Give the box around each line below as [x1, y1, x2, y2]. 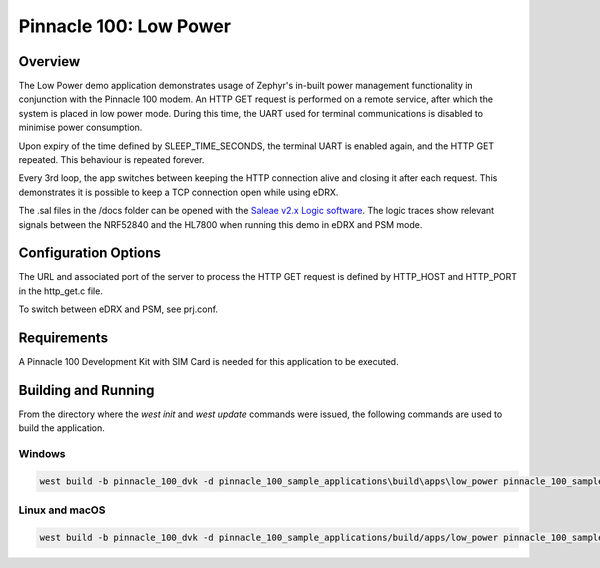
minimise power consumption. [18, 121, 143, 134]
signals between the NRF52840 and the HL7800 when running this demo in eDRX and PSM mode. [18, 218, 423, 230]
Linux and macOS [18, 503, 106, 517]
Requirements [18, 330, 109, 347]
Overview [18, 53, 81, 70]
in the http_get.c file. [18, 285, 104, 297]
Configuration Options [18, 245, 162, 262]
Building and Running [18, 381, 155, 399]
